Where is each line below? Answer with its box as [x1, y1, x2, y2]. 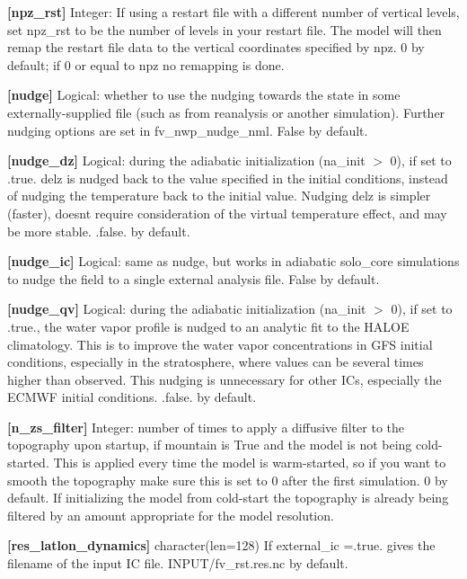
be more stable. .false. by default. [7, 221, 190, 240]
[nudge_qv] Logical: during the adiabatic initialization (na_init [7, 299, 366, 318]
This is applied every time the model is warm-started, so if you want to [53, 453, 446, 472]
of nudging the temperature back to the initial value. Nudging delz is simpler [7, 186, 431, 205]
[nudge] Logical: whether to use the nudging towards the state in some [7, 85, 401, 104]
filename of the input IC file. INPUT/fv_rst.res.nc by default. [7, 554, 348, 573]
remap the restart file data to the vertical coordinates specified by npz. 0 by [7, 38, 425, 57]
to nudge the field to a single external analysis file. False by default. [7, 269, 380, 288]
